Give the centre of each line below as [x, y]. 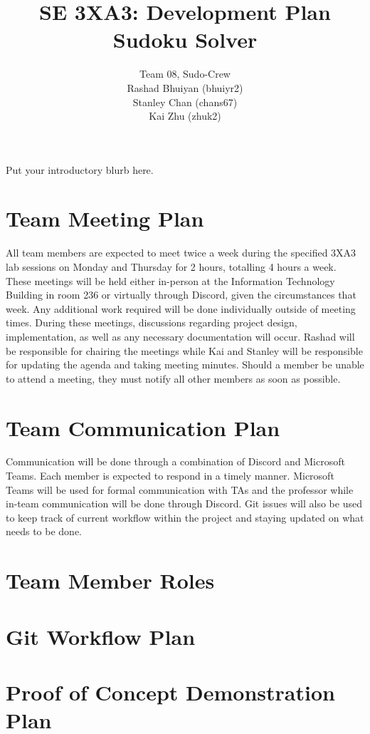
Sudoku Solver [185, 40]
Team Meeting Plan [105, 218]
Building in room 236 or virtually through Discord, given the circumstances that [181, 295]
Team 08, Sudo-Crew [185, 74]
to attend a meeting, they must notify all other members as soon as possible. [173, 378]
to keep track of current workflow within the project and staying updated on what [185, 517]
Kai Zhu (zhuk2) [185, 116]
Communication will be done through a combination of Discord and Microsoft [175, 461]
